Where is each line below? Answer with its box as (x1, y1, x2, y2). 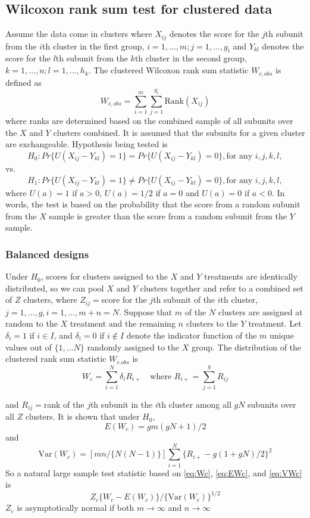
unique (270, 328, 294, 341)
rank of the (43, 398, 84, 410)
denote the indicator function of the (126, 328, 257, 341)
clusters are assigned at (218, 305, 303, 318)
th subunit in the (90, 398, 153, 410)
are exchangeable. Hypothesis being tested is (5, 138, 168, 150)
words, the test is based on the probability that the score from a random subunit (5, 198, 300, 210)
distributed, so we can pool (5, 281, 104, 294)
